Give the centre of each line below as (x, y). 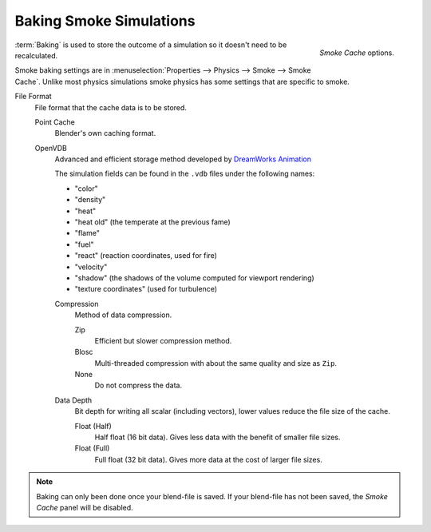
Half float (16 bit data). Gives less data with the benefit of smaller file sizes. (217, 437)
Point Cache (55, 122)
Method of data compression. (123, 315)
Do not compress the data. (138, 385)
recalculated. (36, 55)
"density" (90, 200)
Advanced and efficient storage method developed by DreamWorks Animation (183, 159)
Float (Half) (93, 426)
